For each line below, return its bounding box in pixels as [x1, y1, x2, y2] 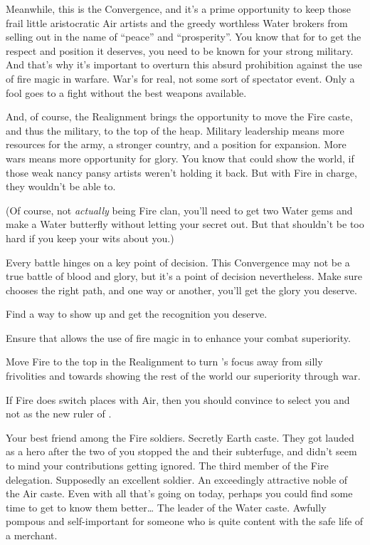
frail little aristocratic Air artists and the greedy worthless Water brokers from [6, 15, 348, 30]
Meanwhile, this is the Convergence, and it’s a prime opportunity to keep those [6, 1, 351, 16]
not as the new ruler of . [6, 406, 112, 421]
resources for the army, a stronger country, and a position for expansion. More [6, 137, 347, 152]
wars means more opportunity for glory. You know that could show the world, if [6, 150, 354, 165]
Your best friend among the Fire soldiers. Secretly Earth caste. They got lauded [6, 430, 354, 445]
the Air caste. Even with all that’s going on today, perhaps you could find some [6, 486, 353, 501]
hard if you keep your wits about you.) [6, 230, 174, 245]
